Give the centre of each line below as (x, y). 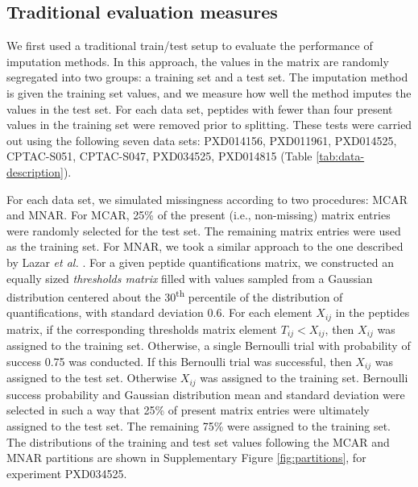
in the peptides (372, 312)
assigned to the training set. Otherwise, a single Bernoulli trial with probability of (209, 345)
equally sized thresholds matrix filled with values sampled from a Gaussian (190, 278)
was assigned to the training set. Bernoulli (304, 378)
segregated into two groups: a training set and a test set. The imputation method (207, 77)
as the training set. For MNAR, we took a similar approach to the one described (205, 246)
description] (35, 171)
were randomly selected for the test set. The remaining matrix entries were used (204, 230)
